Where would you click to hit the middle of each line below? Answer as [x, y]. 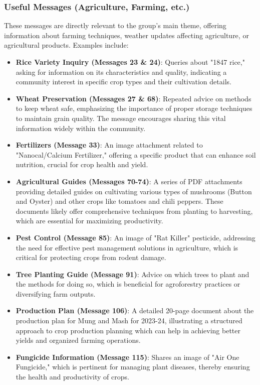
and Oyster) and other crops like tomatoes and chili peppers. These [119, 201]
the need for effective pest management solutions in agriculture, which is [127, 247]
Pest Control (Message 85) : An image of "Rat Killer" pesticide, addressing [136, 237]
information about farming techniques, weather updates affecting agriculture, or [126, 35]
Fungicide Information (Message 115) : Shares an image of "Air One [127, 357]
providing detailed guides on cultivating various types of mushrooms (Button [134, 191]
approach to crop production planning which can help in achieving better [128, 330]
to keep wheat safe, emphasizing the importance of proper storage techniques [134, 108]
